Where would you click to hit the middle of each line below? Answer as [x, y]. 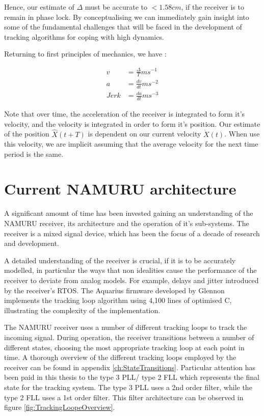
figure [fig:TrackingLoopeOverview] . [60, 407]
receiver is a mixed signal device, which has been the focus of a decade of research [132, 233]
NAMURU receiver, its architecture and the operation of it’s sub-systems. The [127, 223]
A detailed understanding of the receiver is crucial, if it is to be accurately [120, 260]
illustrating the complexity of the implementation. [82, 310]
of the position [27, 134]
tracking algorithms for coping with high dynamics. [84, 36]
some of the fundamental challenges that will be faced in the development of [123, 27]
